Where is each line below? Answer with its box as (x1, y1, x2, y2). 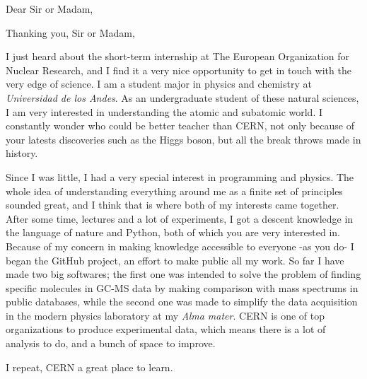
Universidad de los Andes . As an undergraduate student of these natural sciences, (6, 90, 359, 105)
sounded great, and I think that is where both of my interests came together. (6, 197, 339, 212)
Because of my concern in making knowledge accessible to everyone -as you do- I (6, 238, 354, 253)
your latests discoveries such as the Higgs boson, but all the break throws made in (6, 132, 361, 146)
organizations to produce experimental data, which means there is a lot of (6, 322, 326, 337)
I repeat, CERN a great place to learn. (6, 359, 173, 374)
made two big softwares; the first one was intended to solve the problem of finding (6, 267, 361, 281)
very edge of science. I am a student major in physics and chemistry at (6, 76, 312, 91)
